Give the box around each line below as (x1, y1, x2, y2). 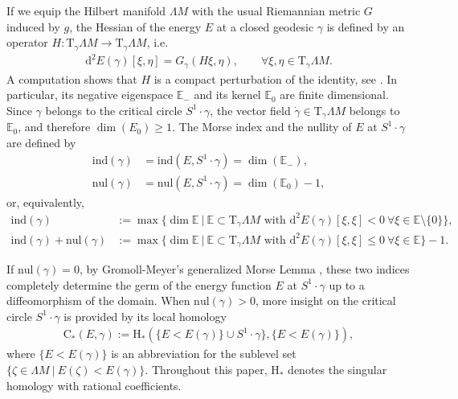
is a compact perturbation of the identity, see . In (153, 70, 398, 87)
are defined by (6, 134, 76, 150)
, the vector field (210, 101, 291, 118)
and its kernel (194, 86, 261, 103)
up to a (329, 276, 365, 293)
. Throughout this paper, (145, 361, 268, 378)
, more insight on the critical (255, 292, 396, 309)
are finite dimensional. (280, 86, 389, 103)
